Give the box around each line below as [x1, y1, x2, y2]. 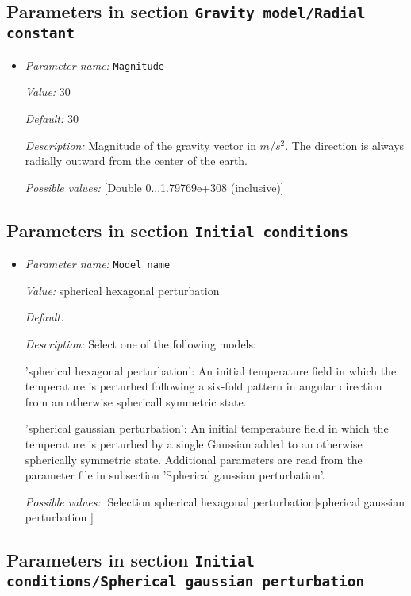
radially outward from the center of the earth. [25, 152, 248, 169]
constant [6, 25, 75, 42]
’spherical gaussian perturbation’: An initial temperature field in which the [25, 420, 389, 436]
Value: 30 [25, 83, 71, 100]
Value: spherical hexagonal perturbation [25, 282, 220, 298]
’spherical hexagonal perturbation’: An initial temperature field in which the [25, 362, 397, 379]
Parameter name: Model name [25, 256, 171, 272]
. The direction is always [285, 137, 405, 153]
